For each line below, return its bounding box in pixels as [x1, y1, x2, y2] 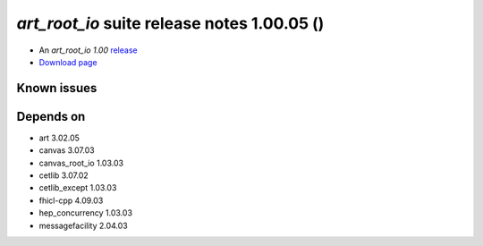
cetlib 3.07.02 [38, 170, 89, 181]
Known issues [16, 81, 97, 96]
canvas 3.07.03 [38, 145, 95, 156]
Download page [38, 56, 97, 67]
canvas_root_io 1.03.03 [38, 157, 124, 168]
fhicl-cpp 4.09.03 [38, 195, 104, 206]
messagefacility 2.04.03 [38, 220, 129, 231]
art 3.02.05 [38, 132, 80, 143]
